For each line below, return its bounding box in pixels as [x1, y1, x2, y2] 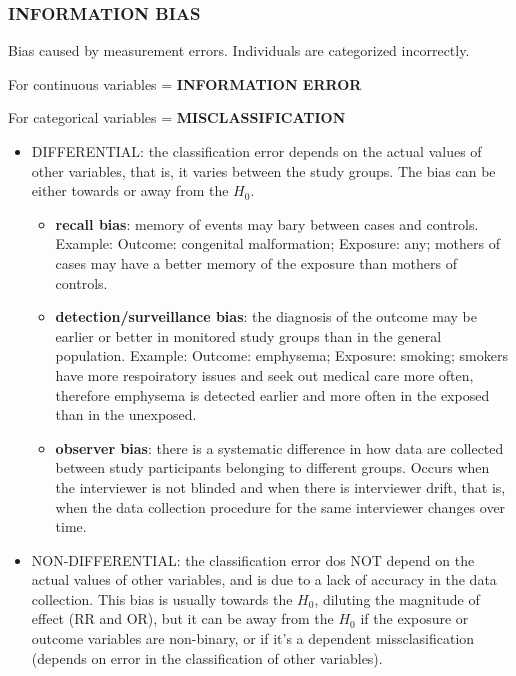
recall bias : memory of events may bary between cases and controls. [55, 213, 479, 234]
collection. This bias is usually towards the [31, 588, 293, 609]
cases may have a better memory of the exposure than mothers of [55, 252, 457, 273]
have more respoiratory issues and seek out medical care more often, [55, 364, 474, 385]
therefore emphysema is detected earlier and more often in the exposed [55, 384, 490, 405]
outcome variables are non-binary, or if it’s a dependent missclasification [31, 628, 475, 649]
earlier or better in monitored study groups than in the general [55, 325, 442, 346]
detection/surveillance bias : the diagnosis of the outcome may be [55, 306, 477, 327]
